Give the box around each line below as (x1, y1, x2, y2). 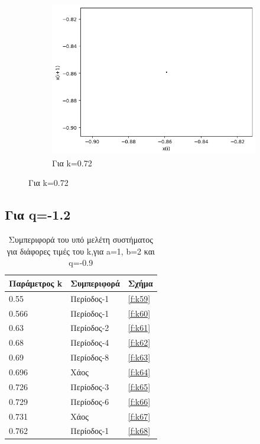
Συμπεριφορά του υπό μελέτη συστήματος (8, 233, 153, 246)
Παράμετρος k (9, 276, 63, 289)
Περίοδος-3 (70, 380, 109, 392)
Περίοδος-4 (70, 336, 109, 349)
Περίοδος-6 (70, 395, 109, 407)
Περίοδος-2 (70, 321, 109, 334)
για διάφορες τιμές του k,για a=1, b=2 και (6, 244, 155, 257)
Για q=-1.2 (5, 205, 71, 224)
